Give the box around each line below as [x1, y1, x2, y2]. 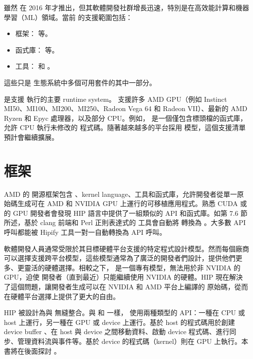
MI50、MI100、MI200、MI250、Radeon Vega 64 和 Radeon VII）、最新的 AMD [4, 103, 248, 113]
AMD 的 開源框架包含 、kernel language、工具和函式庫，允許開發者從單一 [4, 189, 237, 199]
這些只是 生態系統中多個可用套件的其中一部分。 [4, 77, 156, 87]
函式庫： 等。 [15, 44, 59, 55]
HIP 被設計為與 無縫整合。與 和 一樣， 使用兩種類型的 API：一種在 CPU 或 [4, 307, 245, 318]
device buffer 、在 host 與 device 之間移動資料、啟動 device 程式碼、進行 [4, 326, 230, 337]
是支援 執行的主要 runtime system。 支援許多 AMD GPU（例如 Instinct [4, 94, 227, 104]
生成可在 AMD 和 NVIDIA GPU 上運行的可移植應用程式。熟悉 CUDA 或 [17, 198, 247, 208]
